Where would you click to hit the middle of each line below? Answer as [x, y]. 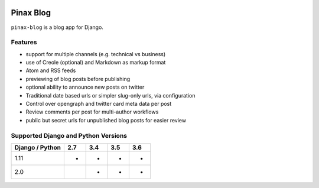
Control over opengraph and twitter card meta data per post [99, 104]
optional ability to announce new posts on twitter [85, 87]
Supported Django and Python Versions [69, 135]
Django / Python [38, 147]
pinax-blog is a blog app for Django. [57, 27]
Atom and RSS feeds [51, 70]
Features [24, 43]
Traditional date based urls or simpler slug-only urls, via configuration [110, 95]
